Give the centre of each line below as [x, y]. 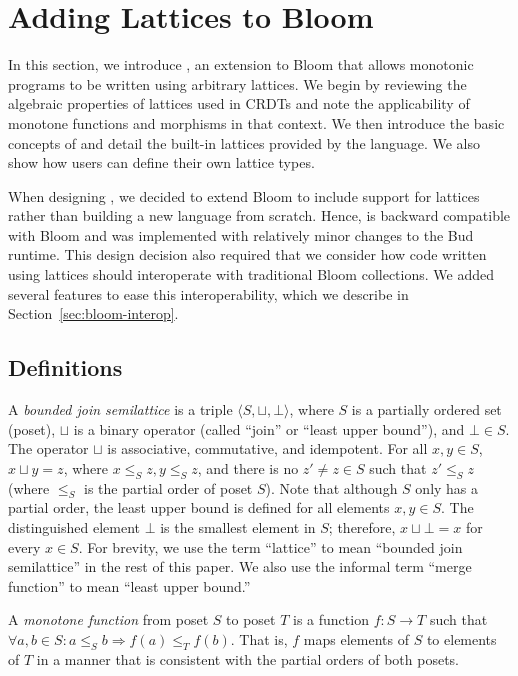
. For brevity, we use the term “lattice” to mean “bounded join [270, 546]
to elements [461, 638]
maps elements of [356, 638]
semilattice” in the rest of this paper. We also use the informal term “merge [240, 566]
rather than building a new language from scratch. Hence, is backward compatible [259, 215]
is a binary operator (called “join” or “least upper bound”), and [269, 428]
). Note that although [331, 487]
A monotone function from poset [108, 619]
